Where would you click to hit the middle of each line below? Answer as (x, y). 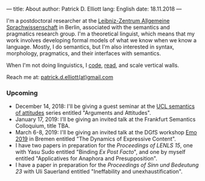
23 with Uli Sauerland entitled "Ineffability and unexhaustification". (99, 172)
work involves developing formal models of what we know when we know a (102, 40)
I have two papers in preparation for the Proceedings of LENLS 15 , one (104, 145)
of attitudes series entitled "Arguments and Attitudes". (83, 113)
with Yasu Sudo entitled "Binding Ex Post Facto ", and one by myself (100, 152)
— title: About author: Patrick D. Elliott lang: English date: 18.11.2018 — (94, 9)
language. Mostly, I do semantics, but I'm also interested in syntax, (90, 47)
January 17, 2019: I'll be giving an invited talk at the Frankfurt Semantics (105, 120)
